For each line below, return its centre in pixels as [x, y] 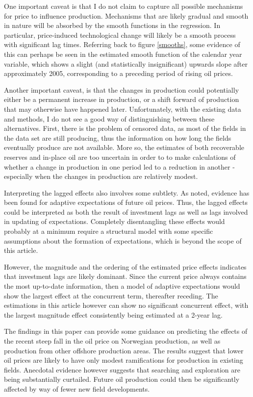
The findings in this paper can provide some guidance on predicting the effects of [126, 331]
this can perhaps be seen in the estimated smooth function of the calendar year [123, 54]
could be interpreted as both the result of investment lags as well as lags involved [126, 211]
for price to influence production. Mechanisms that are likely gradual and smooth [126, 15]
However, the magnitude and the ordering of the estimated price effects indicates [125, 266]
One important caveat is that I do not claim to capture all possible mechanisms [124, 6]
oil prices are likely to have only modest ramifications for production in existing [124, 360]
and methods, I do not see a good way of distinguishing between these [109, 118]
